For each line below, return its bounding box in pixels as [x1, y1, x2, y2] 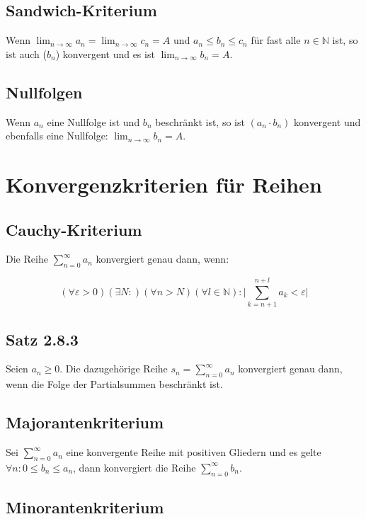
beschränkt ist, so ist [155, 114, 245, 129]
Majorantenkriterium [6, 411, 164, 433]
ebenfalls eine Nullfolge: [6, 128, 108, 143]
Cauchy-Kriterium [6, 218, 142, 240]
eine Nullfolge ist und [47, 114, 140, 129]
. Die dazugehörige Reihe [59, 361, 168, 376]
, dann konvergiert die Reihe [73, 460, 196, 474]
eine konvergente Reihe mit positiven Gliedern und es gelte [66, 445, 321, 460]
